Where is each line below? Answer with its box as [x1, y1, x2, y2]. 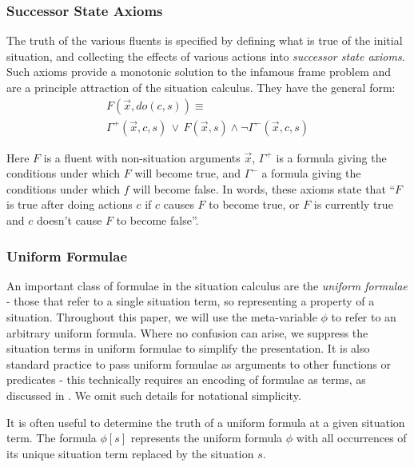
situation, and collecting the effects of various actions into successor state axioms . [6, 47, 405, 64]
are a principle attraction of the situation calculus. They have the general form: [6, 79, 396, 95]
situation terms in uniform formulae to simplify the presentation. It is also [6, 340, 370, 357]
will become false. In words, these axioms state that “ [133, 180, 396, 197]
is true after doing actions [6, 196, 133, 213]
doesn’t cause [36, 212, 102, 229]
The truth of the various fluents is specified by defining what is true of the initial [6, 32, 403, 49]
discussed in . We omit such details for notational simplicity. [6, 387, 301, 403]
